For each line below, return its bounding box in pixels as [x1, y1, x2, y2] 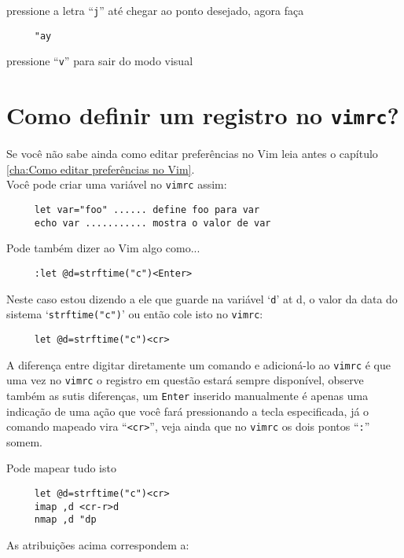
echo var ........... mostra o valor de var [34, 217, 271, 229]
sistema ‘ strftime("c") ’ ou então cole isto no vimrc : [6, 306, 263, 322]
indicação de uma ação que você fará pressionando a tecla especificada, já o [6, 402, 369, 419]
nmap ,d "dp [34, 514, 97, 526]
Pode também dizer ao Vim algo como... [6, 240, 200, 256]
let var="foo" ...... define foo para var [34, 204, 260, 216]
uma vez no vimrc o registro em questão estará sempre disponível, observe [6, 372, 364, 388]
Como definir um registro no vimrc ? [6, 99, 399, 131]
